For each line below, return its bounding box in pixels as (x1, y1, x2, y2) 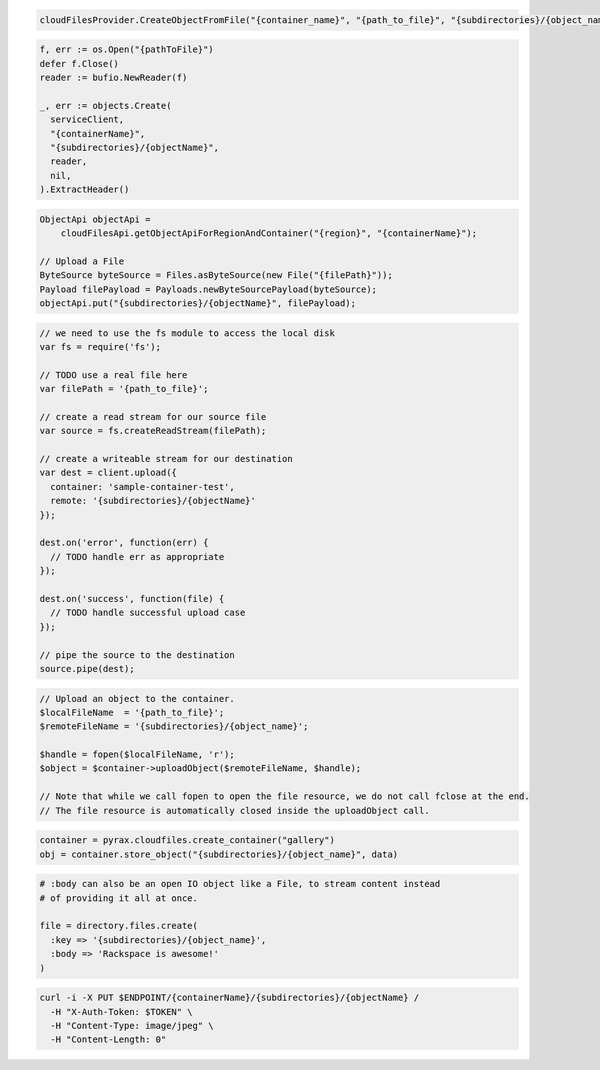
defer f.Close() (39, 58, 120, 69)
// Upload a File (39, 255, 125, 267)
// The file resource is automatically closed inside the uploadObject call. (39, 805, 430, 816)
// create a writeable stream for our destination (39, 453, 294, 465)
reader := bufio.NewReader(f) (39, 71, 188, 83)
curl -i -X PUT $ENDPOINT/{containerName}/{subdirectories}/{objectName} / (39, 992, 420, 1004)
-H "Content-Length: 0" (50, 1034, 167, 1045)
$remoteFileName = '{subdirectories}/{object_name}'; (39, 721, 309, 732)
